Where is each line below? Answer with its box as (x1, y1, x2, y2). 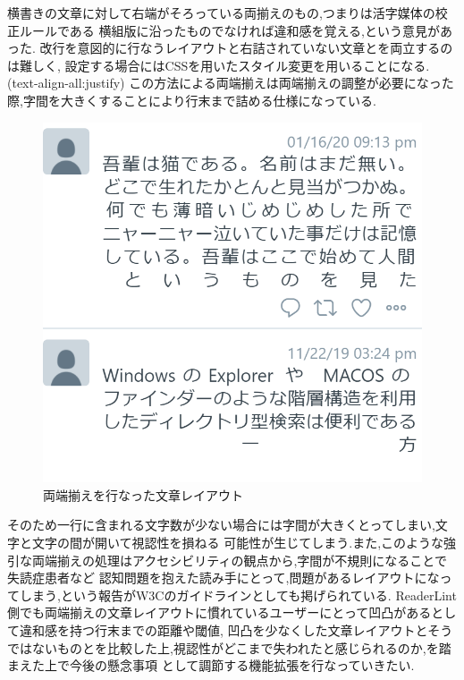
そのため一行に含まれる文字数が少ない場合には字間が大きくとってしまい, (7, 515, 435, 534)
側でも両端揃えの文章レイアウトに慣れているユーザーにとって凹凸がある (7, 603, 432, 622)
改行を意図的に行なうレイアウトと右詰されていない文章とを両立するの (39, 38, 453, 57)
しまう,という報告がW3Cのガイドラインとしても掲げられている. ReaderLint (19, 585, 457, 604)
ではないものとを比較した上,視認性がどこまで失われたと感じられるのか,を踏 (7, 638, 451, 657)
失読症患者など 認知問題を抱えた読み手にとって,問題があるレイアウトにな (7, 568, 440, 587)
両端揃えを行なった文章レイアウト (43, 485, 243, 504)
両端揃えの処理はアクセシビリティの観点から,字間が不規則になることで (31, 550, 447, 569)
